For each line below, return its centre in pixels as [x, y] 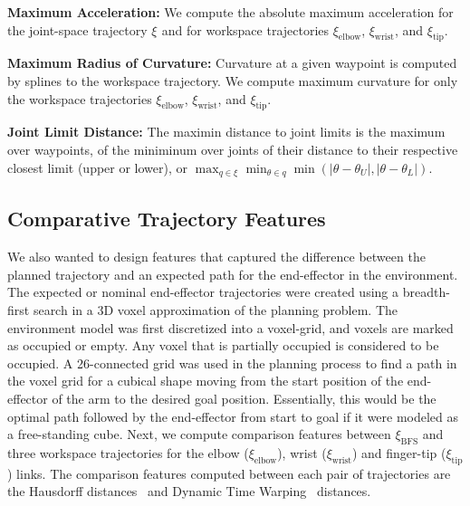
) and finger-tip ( [399, 452]
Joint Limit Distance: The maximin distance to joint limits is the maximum [226, 132]
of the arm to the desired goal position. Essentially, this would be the [244, 398]
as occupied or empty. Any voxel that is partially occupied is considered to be [223, 345]
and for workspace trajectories [245, 29]
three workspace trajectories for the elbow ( [128, 452]
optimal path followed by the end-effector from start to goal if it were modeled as [233, 416]
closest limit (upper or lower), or [98, 167]
